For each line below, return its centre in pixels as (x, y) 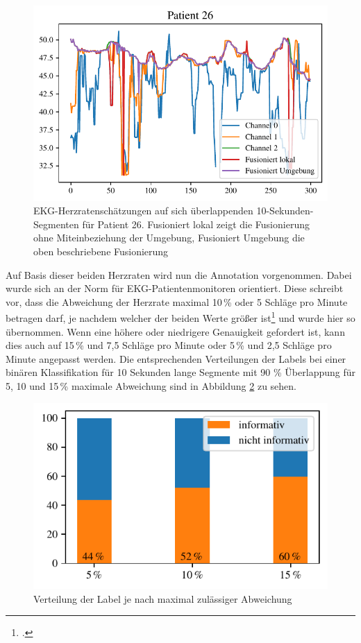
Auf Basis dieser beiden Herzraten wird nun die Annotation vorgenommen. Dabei (179, 274)
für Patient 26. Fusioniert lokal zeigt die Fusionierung (196, 224)
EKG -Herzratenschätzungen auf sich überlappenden (143, 211)
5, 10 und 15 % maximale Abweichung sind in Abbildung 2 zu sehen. (151, 385)
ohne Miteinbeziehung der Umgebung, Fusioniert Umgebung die (169, 238)
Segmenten (56, 224)
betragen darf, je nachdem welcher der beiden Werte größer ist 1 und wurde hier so (180, 317)
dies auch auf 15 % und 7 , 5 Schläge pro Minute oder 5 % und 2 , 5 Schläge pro (169, 345)
